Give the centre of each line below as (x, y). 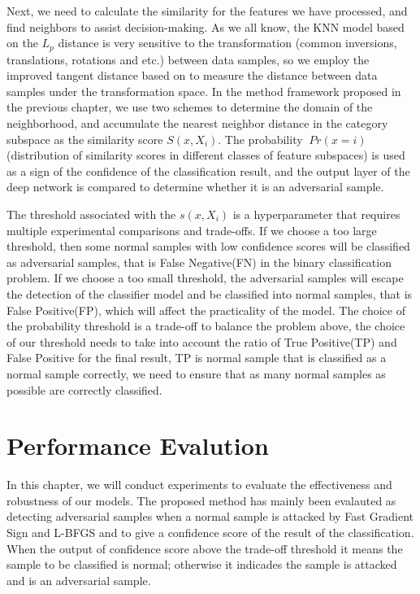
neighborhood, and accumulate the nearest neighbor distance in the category (197, 123)
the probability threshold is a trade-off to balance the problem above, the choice (206, 326)
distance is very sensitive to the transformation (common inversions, (227, 43)
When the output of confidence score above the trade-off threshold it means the (205, 548)
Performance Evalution (138, 445)
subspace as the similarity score (85, 139)
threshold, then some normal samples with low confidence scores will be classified (208, 246)
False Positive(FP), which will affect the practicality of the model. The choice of (206, 310)
